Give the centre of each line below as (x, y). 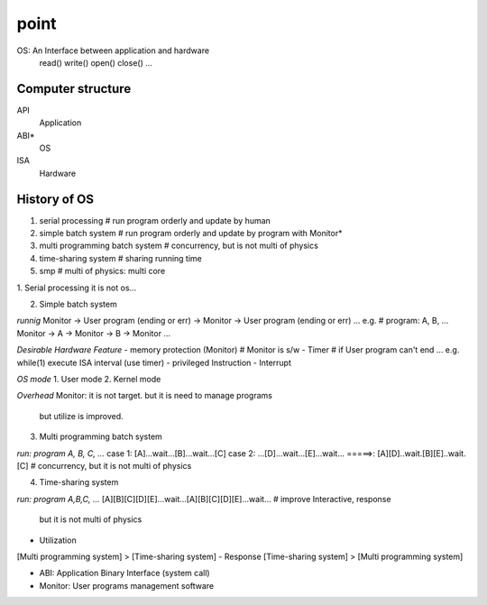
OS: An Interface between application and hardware (113, 50)
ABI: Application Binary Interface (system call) (125, 573)
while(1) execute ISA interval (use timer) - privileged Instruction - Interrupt (154, 362)
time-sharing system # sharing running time (121, 258)
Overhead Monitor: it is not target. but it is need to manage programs (144, 396)
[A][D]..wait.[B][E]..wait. (422, 453)
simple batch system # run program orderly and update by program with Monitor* (191, 234)
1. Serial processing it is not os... (77, 288)
